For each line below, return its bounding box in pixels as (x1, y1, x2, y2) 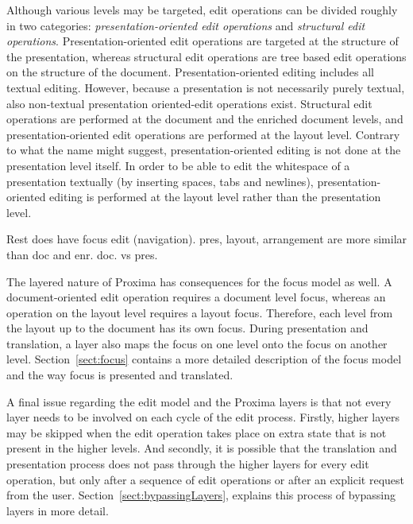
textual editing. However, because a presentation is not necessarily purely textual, (6, 79, 405, 95)
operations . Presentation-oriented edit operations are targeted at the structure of (6, 33, 399, 49)
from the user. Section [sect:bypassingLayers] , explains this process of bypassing (6, 487, 396, 503)
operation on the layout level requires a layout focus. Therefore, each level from (6, 304, 393, 320)
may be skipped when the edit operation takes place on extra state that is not (6, 424, 387, 441)
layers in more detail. (6, 502, 109, 518)
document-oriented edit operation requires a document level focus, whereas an (6, 289, 386, 305)
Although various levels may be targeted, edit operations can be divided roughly (6, 2, 398, 17)
